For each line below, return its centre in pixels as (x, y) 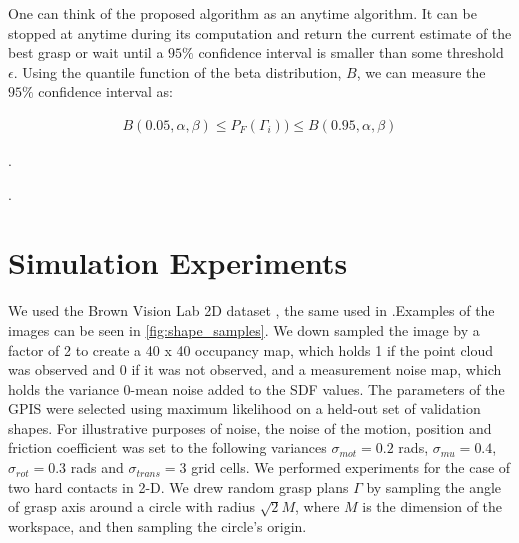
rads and (97, 467)
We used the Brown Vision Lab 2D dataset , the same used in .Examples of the (251, 310)
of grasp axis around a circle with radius (131, 506)
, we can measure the (421, 71)
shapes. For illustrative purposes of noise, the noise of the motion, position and (250, 427)
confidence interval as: (105, 91)
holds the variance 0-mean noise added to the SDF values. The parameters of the (256, 388)
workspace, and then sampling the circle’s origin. (157, 525)
